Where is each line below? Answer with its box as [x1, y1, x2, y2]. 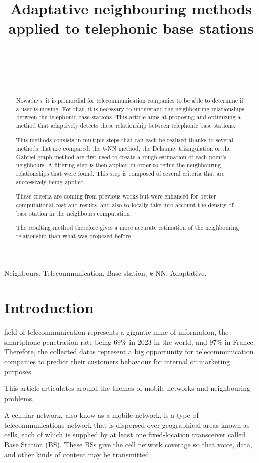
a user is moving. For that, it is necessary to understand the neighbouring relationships [16, 104, 244, 113]
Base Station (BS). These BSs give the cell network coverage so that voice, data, [4, 439, 252, 450]
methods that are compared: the [16, 144, 101, 153]
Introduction [4, 297, 94, 318]
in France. [224, 336, 255, 347]
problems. [4, 392, 34, 403]
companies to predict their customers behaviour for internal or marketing [4, 356, 230, 366]
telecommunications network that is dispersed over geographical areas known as [4, 419, 250, 430]
